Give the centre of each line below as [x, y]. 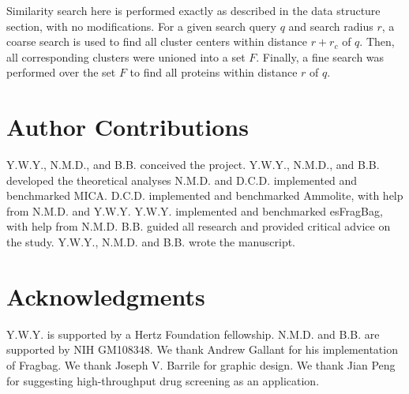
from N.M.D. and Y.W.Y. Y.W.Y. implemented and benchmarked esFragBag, [195, 210]
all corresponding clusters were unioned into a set [126, 56]
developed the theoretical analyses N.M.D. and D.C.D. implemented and [182, 180]
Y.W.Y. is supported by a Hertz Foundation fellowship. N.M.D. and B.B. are [193, 334]
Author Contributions [128, 127]
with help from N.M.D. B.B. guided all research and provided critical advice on [199, 226]
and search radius [331, 26]
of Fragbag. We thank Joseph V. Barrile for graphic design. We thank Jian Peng [201, 364]
